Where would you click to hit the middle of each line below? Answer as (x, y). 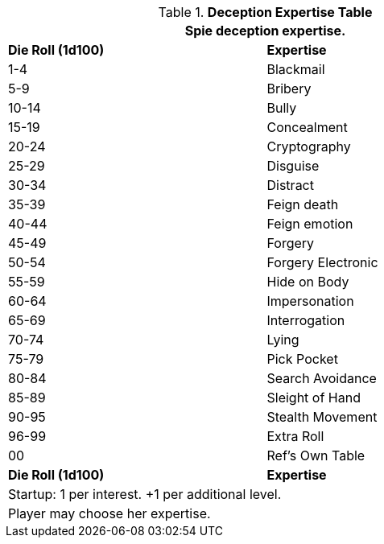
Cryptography (309, 146)
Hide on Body (308, 282)
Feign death (303, 204)
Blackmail (296, 69)
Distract (290, 185)
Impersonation (310, 301)
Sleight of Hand (314, 398)
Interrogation (306, 320)
